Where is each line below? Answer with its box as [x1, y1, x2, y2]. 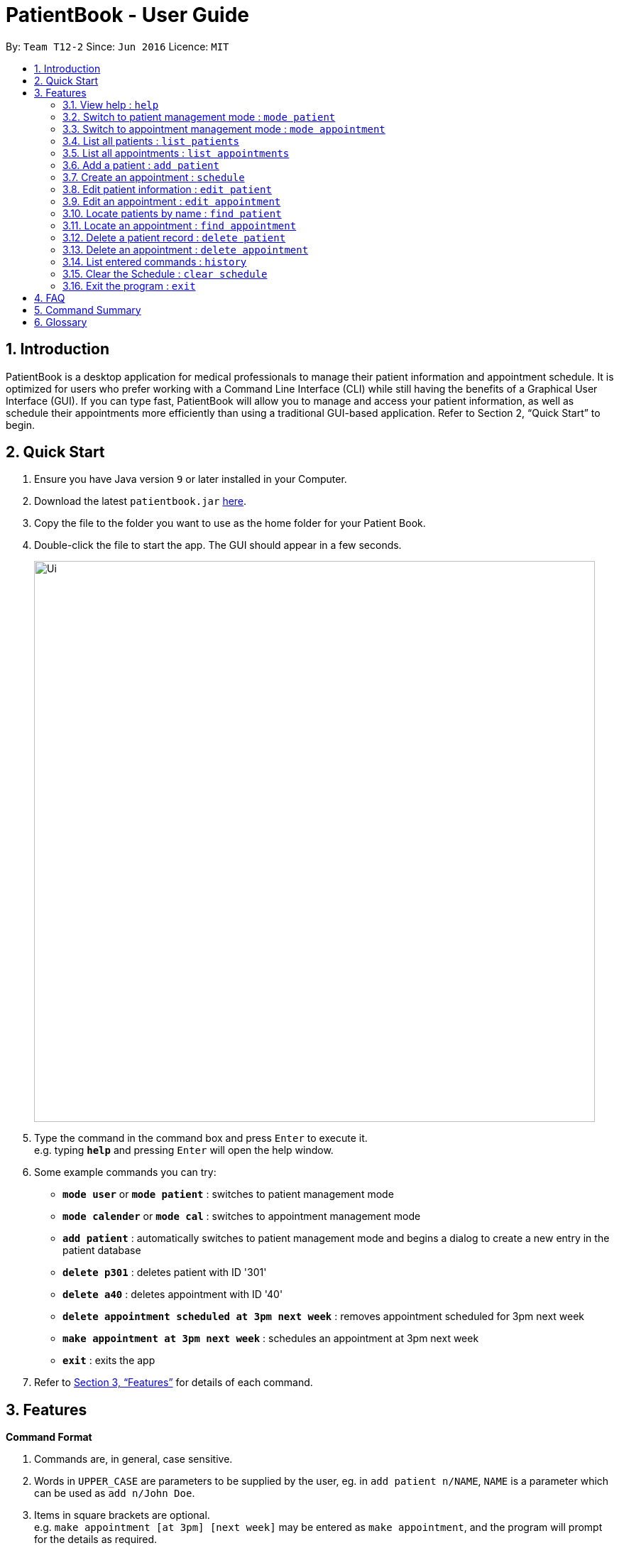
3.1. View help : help [62, 98, 159, 111]
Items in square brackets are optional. [34, 1509, 210, 1522]
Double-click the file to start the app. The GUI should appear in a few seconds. [34, 539, 402, 552]
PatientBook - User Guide [6, 3, 250, 27]
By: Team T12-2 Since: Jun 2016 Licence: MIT [6, 40, 229, 53]
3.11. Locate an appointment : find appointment [62, 219, 297, 231]
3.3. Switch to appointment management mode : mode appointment [62, 122, 385, 135]
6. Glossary [34, 315, 87, 328]
